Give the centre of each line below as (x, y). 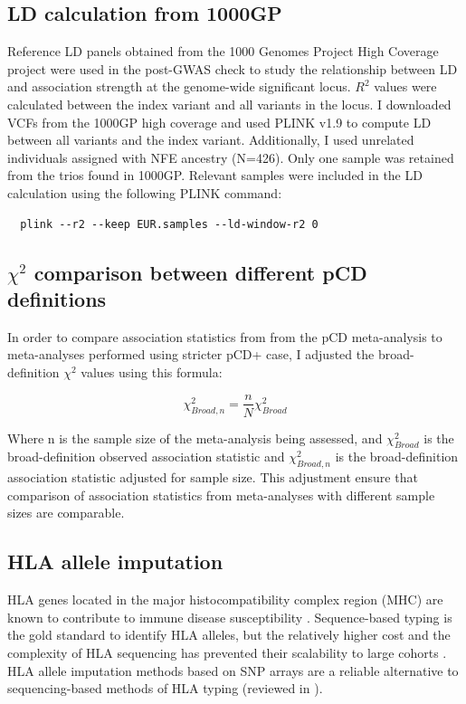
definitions (57, 298)
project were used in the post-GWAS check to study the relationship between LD (233, 68)
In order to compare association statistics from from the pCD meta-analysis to (225, 336)
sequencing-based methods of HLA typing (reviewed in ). (165, 688)
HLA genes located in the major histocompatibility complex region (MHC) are (225, 599)
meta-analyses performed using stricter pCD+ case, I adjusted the (191, 354)
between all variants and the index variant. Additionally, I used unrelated (211, 140)
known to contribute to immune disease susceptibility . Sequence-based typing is (230, 617)
